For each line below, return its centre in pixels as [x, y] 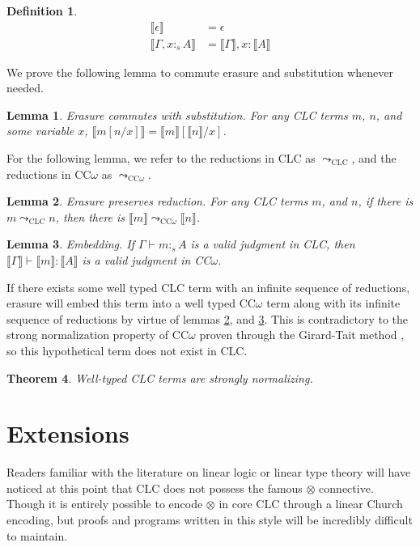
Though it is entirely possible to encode [105, 504]
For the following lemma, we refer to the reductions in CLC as [161, 158]
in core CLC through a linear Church [311, 504]
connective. [346, 488]
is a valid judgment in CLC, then [273, 244]
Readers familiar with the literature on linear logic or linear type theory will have [209, 472]
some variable [40, 131]
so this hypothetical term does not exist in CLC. [127, 350]
